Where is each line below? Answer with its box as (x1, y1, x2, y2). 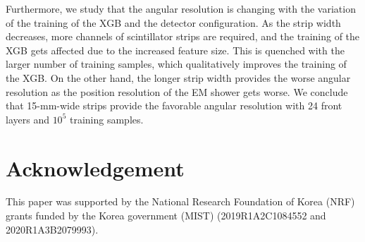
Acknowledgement (6, 153, 185, 182)
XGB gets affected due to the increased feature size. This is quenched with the (6, 42, 345, 57)
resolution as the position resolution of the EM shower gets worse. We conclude (6, 84, 348, 99)
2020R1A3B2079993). (6, 222, 99, 236)
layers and (6, 111, 49, 126)
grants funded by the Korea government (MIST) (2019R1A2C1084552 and (6, 208, 326, 223)
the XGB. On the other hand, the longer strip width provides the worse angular (6, 70, 351, 85)
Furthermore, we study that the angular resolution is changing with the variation (6, 1, 356, 16)
